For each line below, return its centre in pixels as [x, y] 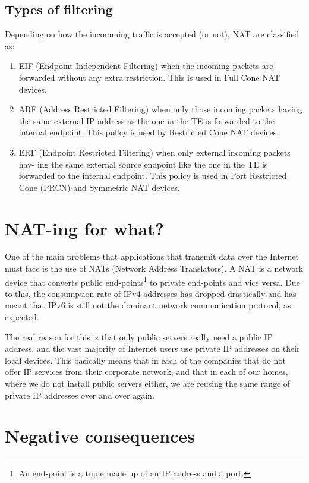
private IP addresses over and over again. [80, 395]
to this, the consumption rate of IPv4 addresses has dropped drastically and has [151, 293]
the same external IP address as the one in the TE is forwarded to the [147, 120]
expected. [22, 317]
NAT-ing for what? [85, 228]
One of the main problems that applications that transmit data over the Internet [152, 256]
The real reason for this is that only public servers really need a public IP [139, 337]
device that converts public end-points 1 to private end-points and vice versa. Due [152, 281]
